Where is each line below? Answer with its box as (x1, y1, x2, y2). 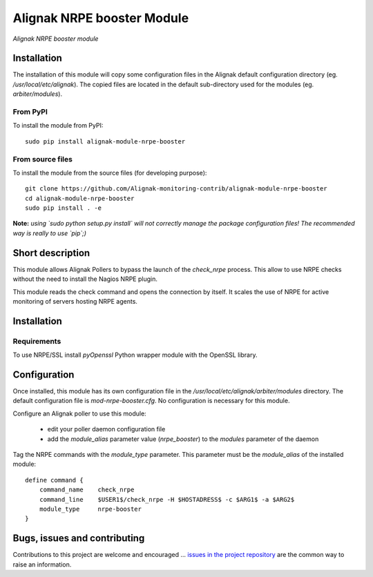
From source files (12, 154, 73, 164)
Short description (12, 247, 90, 259)
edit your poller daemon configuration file (47, 425, 166, 433)
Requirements (12, 336, 61, 346)
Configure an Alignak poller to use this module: (12, 409, 146, 418)
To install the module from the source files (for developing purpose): (12, 168, 207, 177)
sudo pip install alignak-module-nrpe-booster (25, 137, 186, 145)
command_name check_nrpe (39, 486, 135, 493)
